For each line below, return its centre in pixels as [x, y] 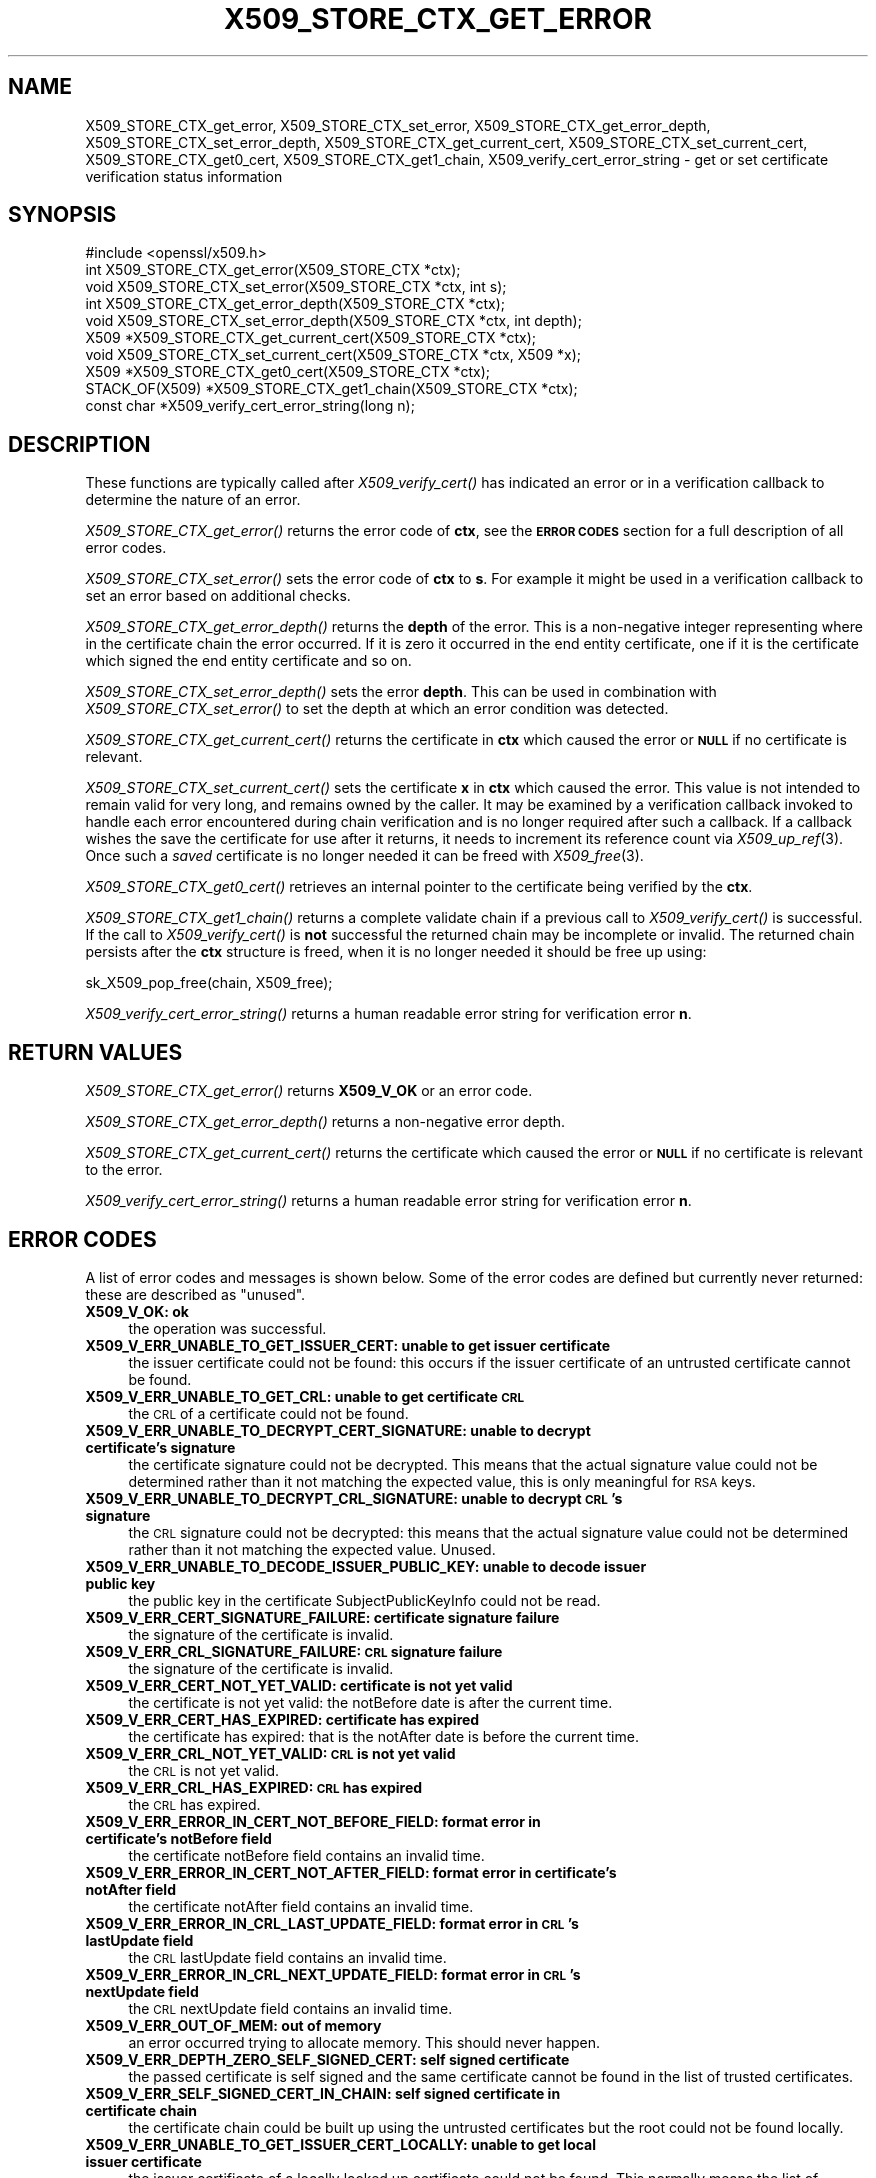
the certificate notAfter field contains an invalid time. [301, 1906]
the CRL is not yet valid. [204, 1770]
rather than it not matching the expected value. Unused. [312, 1549]
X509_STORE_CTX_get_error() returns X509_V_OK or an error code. [309, 1091]
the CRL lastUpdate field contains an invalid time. [287, 1957]
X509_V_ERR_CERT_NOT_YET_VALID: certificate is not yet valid [299, 1685]
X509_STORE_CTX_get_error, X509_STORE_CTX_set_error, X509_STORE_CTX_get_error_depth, [398, 125]
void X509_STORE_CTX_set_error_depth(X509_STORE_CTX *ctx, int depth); [333, 321]
